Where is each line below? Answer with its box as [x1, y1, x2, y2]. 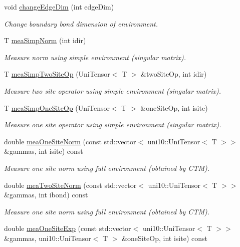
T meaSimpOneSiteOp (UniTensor [4, 102, 110, 113]
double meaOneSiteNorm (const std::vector [4, 136, 136, 146]
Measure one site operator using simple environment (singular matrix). [4, 119, 221, 130]
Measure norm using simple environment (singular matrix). [4, 52, 186, 62]
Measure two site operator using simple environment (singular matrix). [4, 85, 221, 96]
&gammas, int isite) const [4, 146, 83, 156]
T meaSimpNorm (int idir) [4, 35, 86, 46]
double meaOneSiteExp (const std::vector [4, 223, 131, 233]
